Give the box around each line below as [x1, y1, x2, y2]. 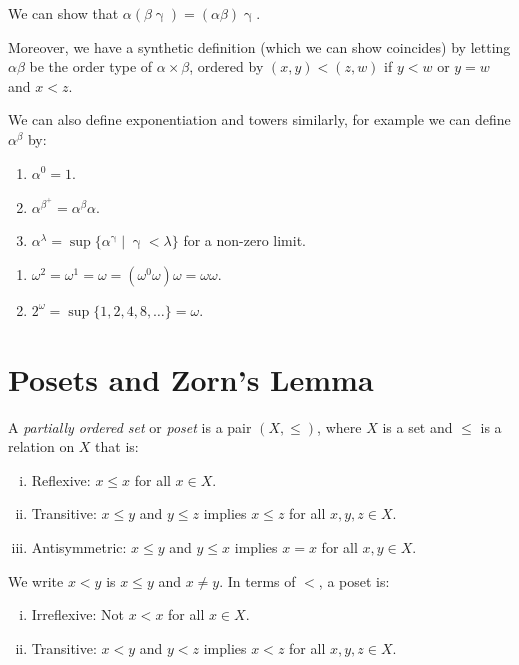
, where [317, 416, 362, 437]
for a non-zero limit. [183, 230, 306, 251]
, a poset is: [318, 570, 390, 591]
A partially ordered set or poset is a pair [8, 416, 252, 437]
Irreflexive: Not [31, 604, 125, 625]
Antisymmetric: [31, 537, 127, 558]
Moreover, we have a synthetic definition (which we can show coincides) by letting [8, 36, 511, 57]
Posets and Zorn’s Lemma [8, 358, 374, 399]
